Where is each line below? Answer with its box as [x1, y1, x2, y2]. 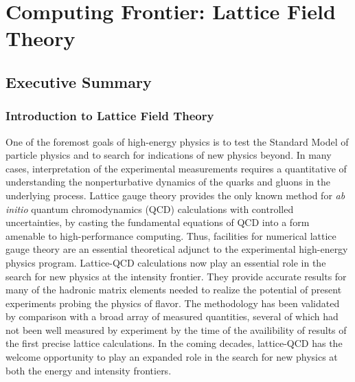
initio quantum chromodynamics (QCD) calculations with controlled [5, 201, 294, 216]
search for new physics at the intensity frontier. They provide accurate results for [5, 269, 347, 283]
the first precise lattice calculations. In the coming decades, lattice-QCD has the [5, 336, 343, 350]
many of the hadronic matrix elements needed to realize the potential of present [5, 282, 342, 297]
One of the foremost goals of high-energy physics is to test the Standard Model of [5, 134, 349, 148]
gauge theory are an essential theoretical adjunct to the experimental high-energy [5, 242, 348, 256]
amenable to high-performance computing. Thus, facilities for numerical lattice [5, 228, 336, 243]
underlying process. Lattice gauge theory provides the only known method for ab [5, 188, 345, 202]
